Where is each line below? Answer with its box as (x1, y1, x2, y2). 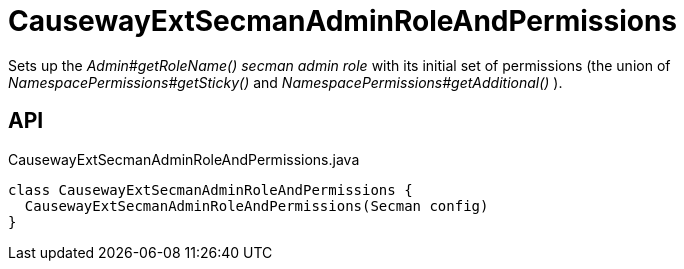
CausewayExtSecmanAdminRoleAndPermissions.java (8, 150, 360, 168)
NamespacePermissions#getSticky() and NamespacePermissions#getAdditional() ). (8, 73, 563, 91)
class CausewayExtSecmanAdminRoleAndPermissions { (8, 181, 413, 198)
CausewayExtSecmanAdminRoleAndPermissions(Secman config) (24, 197, 489, 214)
